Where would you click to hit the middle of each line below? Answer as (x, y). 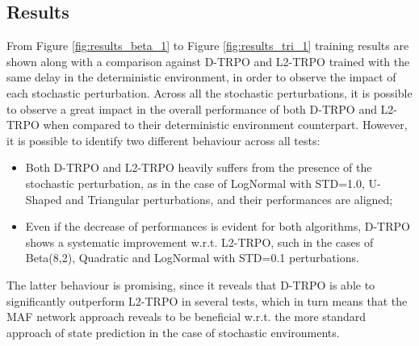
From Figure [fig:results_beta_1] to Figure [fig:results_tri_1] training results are (208, 46)
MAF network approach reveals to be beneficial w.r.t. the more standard (186, 317)
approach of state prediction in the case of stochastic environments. (173, 332)
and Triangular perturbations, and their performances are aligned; (229, 199)
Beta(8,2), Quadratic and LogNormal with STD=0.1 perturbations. (192, 258)
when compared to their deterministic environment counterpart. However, (225, 125)
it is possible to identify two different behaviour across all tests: (163, 140)
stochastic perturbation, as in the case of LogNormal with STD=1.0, (195, 183)
